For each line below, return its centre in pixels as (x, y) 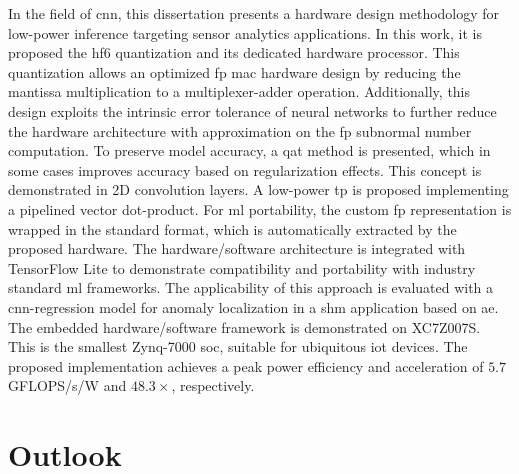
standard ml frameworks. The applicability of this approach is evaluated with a (251, 287)
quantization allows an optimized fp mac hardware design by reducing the (234, 71)
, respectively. (213, 385)
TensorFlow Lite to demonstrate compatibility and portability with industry (242, 267)
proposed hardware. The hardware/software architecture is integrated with (237, 248)
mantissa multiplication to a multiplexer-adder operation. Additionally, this (239, 91)
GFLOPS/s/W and (67, 385)
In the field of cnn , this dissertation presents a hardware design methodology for (254, 13)
